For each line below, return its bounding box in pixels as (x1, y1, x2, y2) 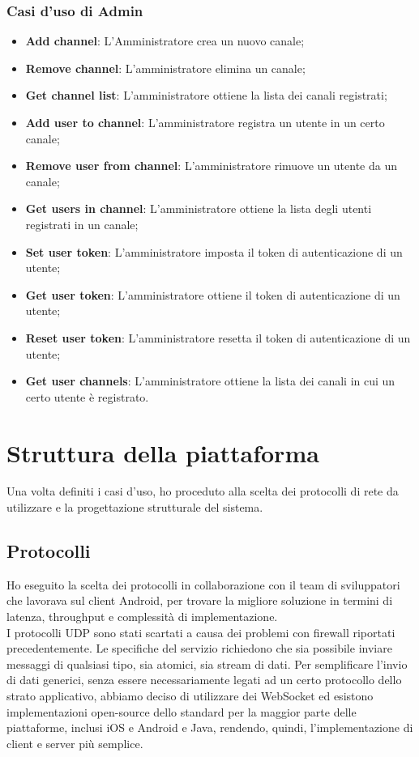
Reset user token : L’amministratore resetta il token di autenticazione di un (25, 329, 411, 346)
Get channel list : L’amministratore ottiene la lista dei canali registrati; (25, 87, 387, 104)
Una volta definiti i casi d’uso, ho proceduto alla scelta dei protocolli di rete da (6, 483, 399, 500)
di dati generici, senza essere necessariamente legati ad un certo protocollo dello (6, 671, 402, 688)
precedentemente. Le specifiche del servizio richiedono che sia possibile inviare (6, 640, 392, 657)
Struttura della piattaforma (6, 436, 319, 469)
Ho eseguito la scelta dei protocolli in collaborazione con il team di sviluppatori (6, 576, 400, 593)
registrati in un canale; (25, 215, 139, 232)
